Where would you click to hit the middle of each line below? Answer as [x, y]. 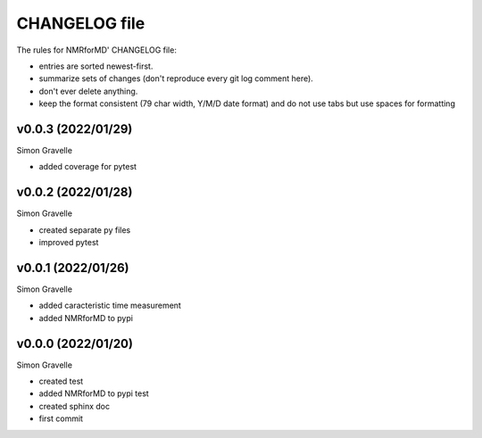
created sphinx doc [75, 406]
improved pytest [69, 243]
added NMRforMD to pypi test [94, 393]
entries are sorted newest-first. [96, 66]
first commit [61, 418]
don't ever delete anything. [88, 91]
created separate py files [85, 230]
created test [61, 381]
